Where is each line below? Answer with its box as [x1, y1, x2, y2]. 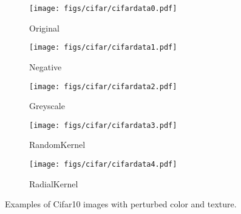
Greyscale [29, 99, 65, 112]
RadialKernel [29, 177, 78, 190]
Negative [29, 60, 62, 73]
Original [29, 21, 59, 34]
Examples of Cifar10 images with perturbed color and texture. [5, 198, 237, 210]
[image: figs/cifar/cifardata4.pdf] [29, 160, 177, 169]
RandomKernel [29, 138, 86, 151]
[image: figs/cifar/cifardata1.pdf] [29, 43, 177, 52]
